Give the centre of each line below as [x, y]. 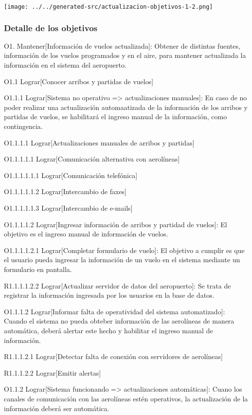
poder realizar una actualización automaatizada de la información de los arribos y [126, 107]
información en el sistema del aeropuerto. [65, 65]
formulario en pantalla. [38, 269]
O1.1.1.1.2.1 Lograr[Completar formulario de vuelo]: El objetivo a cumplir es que [124, 250]
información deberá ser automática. [57, 408]
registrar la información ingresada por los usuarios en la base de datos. [109, 295]
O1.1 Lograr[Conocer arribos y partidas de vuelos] [79, 81]
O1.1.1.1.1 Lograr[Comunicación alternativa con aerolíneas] [92, 159]
